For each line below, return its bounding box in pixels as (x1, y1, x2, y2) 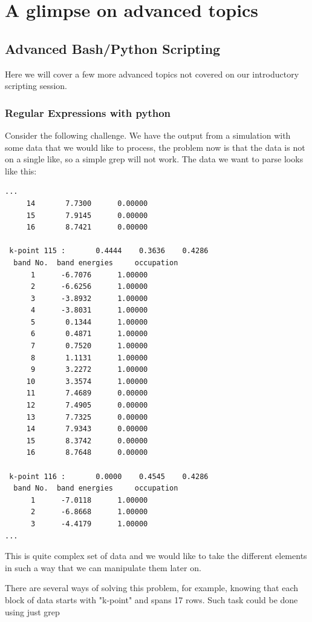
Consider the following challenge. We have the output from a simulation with (5, 128, 291, 141)
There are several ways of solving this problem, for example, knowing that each (5, 581, 299, 594)
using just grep (5, 605, 60, 618)
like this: (5, 164, 37, 177)
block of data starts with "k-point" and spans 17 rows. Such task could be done (5, 593, 298, 606)
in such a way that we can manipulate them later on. (5, 561, 201, 574)
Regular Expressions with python (5, 105, 171, 120)
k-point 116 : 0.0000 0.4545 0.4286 (9, 472, 209, 481)
